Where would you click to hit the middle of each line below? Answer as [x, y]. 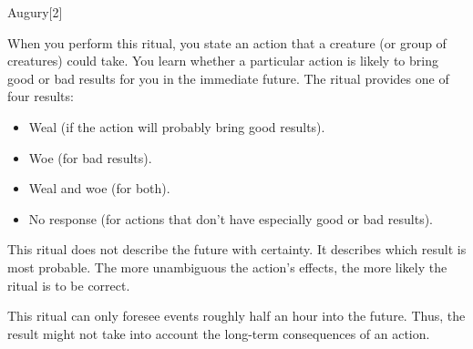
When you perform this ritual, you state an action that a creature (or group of [227, 42]
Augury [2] [35, 12]
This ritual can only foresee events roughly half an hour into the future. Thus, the [236, 316]
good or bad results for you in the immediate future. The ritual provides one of [228, 78]
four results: [41, 96]
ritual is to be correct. [69, 285]
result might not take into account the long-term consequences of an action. [219, 333]
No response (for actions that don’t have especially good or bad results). [231, 218]
